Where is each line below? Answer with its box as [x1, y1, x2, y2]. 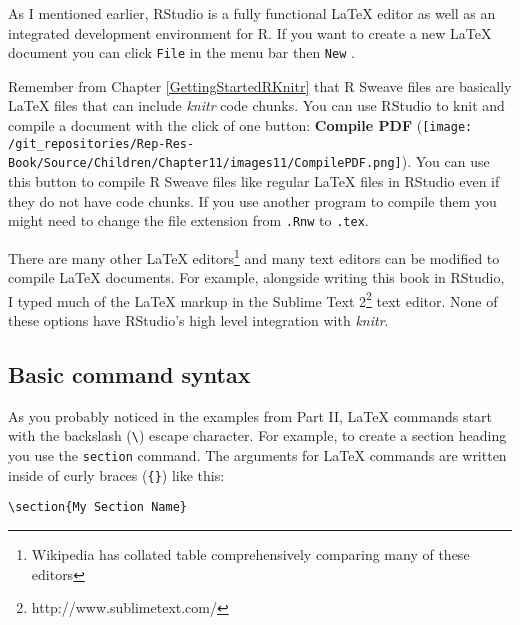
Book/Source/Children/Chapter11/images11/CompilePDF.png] [8, 156, 402, 171]
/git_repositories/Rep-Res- [8, 136, 195, 151]
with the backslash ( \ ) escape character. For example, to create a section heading [8, 425, 507, 446]
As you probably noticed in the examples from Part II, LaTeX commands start [8, 405, 492, 426]
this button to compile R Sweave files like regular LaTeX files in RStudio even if [8, 171, 500, 191]
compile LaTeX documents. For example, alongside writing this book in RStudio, [8, 267, 505, 288]
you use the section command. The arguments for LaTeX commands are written [8, 444, 507, 465]
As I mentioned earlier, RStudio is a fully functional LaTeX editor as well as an [8, 3, 496, 23]
